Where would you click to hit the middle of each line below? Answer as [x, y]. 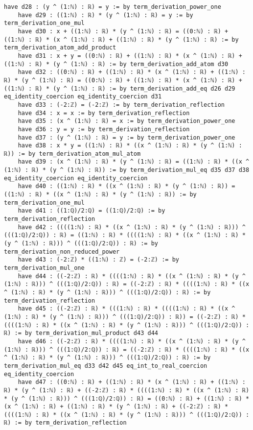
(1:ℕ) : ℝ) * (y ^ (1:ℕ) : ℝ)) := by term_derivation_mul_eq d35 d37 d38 [127, 170]
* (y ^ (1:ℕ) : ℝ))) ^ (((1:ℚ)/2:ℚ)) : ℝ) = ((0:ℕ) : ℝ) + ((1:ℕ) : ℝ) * [127, 398]
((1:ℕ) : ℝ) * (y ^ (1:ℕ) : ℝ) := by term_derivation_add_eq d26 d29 [120, 88]
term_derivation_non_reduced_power [62, 251]
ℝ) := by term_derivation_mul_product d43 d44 [81, 333]
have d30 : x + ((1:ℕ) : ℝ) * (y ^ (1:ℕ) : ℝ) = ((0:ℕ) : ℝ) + [123, 31]
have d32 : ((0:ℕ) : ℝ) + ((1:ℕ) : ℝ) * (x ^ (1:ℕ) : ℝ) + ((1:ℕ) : [132, 72]
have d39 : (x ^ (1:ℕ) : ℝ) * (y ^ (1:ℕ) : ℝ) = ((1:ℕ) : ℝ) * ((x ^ [134, 162]
